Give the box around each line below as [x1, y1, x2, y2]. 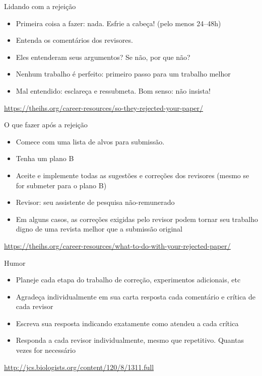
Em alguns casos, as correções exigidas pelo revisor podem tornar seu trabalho [16, 213, 258, 224]
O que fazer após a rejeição [4, 119, 88, 130]
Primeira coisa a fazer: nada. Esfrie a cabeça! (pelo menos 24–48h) [16, 18, 221, 28]
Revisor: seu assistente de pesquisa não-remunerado [16, 197, 175, 207]
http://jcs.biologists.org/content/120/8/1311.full [4, 361, 154, 372]
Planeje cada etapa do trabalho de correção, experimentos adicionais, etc [16, 274, 241, 285]
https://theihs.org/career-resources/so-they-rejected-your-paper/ [4, 102, 204, 113]
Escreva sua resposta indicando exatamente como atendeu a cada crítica [16, 318, 239, 328]
